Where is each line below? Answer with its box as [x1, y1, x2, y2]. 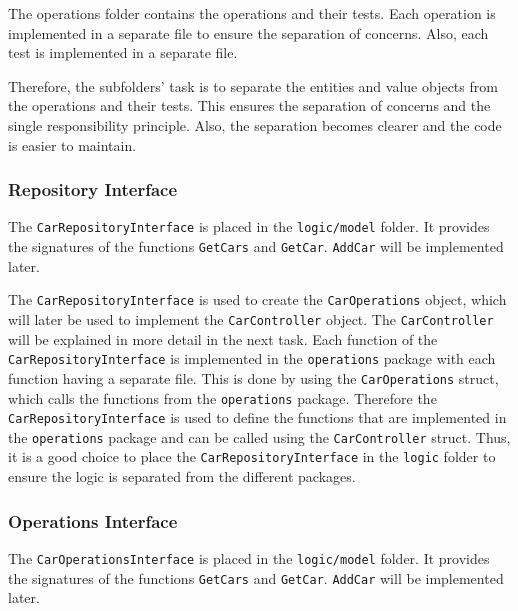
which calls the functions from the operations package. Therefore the [8, 387, 437, 408]
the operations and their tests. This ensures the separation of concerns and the [8, 95, 491, 116]
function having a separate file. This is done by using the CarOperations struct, [8, 367, 499, 388]
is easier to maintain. [8, 134, 137, 155]
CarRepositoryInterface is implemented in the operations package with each [8, 348, 496, 369]
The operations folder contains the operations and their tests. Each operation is [8, 3, 496, 23]
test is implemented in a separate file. [8, 42, 238, 63]
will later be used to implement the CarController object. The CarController [8, 308, 494, 329]
